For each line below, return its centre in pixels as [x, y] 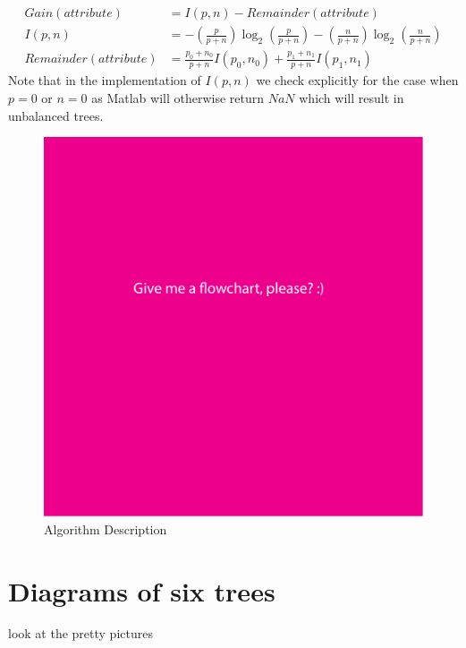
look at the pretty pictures [80, 633]
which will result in [352, 97]
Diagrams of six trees [142, 590]
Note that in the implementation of [105, 80]
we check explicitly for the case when [357, 80]
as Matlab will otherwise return [178, 97]
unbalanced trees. [56, 115]
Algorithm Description [106, 529]
